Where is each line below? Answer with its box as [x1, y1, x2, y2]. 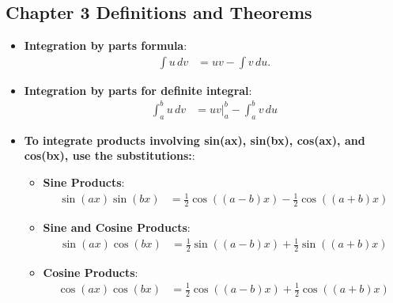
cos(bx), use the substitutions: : [24, 147, 195, 164]
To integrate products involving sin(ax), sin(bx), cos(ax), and [24, 131, 365, 148]
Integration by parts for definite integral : [24, 81, 252, 98]
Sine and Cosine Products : [43, 218, 191, 235]
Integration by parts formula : [24, 37, 187, 54]
